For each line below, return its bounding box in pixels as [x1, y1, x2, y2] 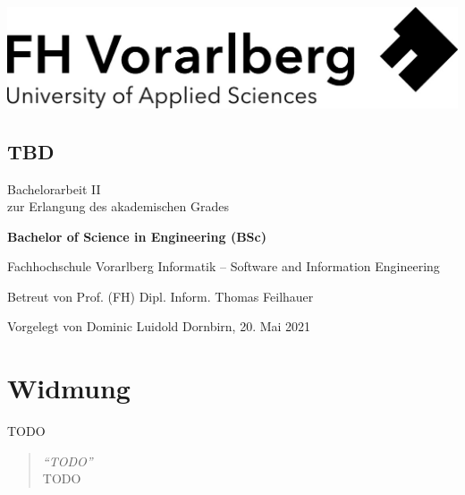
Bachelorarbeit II [7, 179, 101, 198]
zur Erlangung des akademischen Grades [7, 197, 229, 216]
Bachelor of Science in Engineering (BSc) [7, 226, 266, 245]
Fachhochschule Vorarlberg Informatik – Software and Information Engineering [7, 257, 440, 276]
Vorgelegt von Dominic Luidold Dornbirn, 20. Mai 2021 [7, 317, 311, 336]
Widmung [7, 370, 131, 406]
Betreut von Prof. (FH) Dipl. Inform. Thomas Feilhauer [7, 286, 314, 305]
